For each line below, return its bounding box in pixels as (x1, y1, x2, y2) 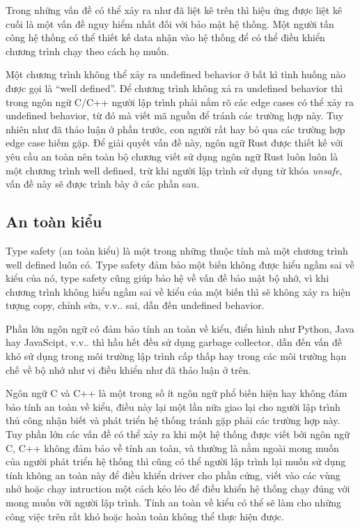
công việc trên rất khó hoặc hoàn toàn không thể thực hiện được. (6, 508, 284, 523)
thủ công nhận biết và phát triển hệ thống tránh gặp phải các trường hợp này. (6, 413, 341, 428)
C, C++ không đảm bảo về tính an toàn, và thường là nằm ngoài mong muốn (6, 440, 339, 455)
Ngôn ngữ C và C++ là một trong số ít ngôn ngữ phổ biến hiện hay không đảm (6, 386, 347, 400)
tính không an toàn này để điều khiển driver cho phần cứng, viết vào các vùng (6, 467, 341, 482)
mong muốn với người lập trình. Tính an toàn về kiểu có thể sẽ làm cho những (6, 495, 341, 510)
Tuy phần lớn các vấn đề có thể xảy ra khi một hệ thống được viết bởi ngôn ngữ (6, 427, 350, 442)
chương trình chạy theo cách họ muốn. (6, 43, 169, 58)
